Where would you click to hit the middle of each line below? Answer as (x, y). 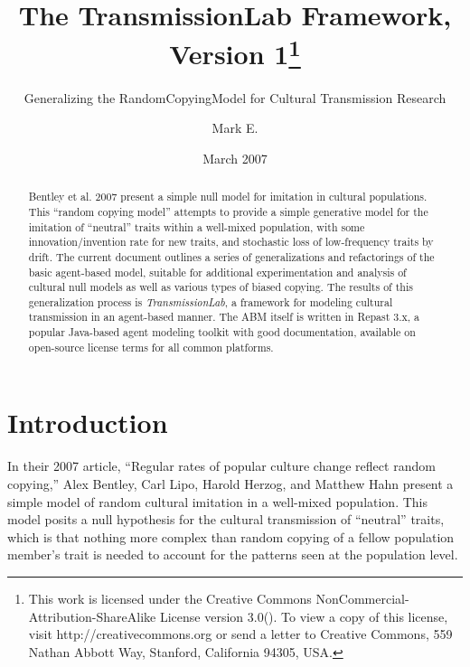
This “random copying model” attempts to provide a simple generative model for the (228, 211)
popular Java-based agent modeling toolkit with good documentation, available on (222, 332)
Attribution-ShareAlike (92, 616)
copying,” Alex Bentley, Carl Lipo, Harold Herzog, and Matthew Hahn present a (230, 483)
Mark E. (235, 128)
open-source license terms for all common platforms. (151, 347)
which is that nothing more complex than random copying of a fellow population (231, 536)
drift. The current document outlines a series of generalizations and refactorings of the (231, 256)
